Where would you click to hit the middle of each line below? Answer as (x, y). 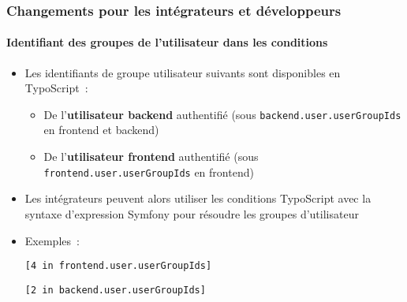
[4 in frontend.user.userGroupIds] (118, 266)
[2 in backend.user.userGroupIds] (115, 290)
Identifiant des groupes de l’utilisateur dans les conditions (167, 42)
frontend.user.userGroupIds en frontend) (149, 172)
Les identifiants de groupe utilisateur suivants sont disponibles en (183, 72)
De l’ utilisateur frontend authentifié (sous (151, 157)
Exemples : (52, 240)
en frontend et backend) (101, 130)
